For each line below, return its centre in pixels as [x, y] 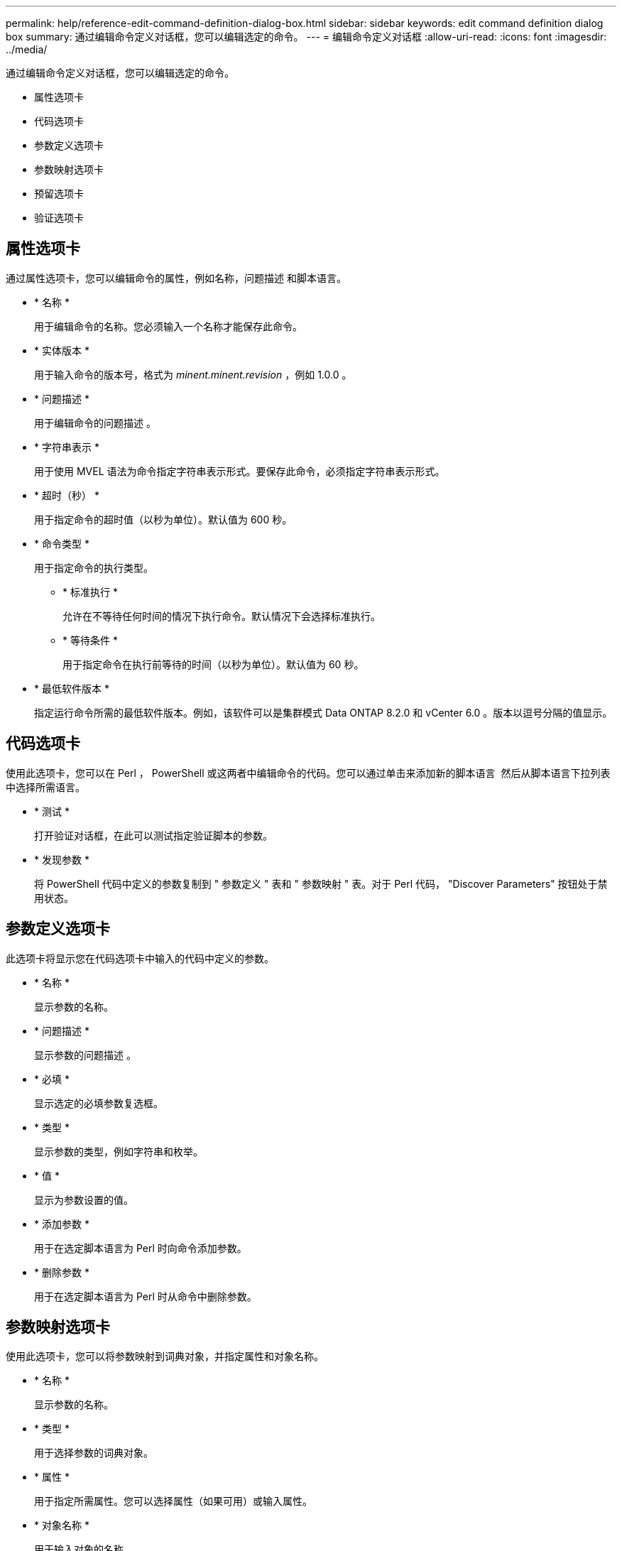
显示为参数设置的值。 [84, 1199]
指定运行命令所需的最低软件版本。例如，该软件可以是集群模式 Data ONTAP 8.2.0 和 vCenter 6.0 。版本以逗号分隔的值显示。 [323, 712]
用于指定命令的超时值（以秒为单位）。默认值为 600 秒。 [163, 519]
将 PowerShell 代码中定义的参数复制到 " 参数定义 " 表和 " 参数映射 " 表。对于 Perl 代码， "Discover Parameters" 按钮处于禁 [321, 883]
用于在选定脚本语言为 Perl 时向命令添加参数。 [141, 1248]
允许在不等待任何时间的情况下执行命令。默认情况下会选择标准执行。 [222, 616]
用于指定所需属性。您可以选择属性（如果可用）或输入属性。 [173, 1501]
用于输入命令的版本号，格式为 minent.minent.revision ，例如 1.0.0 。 [193, 374]
